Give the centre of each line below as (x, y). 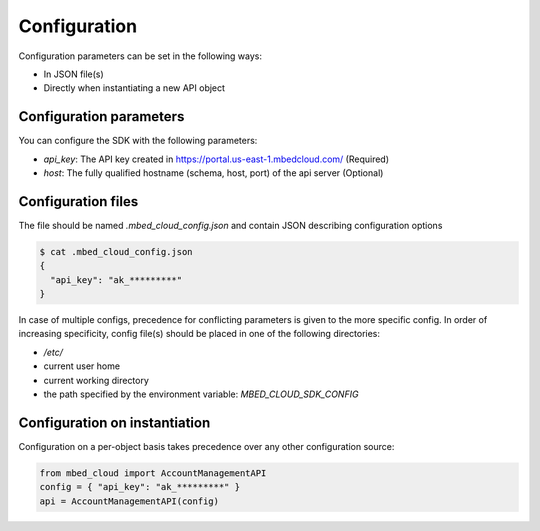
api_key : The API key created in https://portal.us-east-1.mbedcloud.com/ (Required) (216, 159)
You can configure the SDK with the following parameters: (138, 141)
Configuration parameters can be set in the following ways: (140, 56)
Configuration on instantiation (114, 422)
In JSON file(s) (73, 74)
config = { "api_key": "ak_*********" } (139, 487)
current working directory (96, 380)
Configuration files (78, 201)
